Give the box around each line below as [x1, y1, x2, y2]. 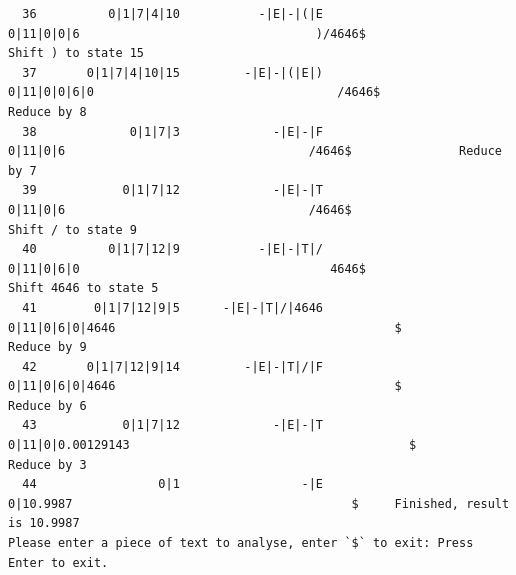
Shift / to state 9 [8, 222, 137, 237]
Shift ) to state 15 [8, 46, 145, 61]
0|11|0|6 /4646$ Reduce [8, 144, 502, 159]
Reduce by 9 [8, 340, 87, 355]
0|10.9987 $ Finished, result [8, 496, 510, 511]
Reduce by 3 [8, 457, 87, 472]
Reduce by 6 [8, 398, 87, 413]
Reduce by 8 [8, 104, 87, 119]
